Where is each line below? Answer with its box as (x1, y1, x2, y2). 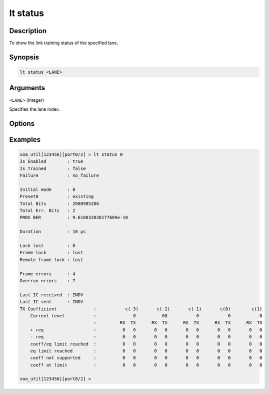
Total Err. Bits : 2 (19, 208, 75, 214)
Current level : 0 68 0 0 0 (30, 313, 262, 318)
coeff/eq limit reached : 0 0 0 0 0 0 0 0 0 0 (30, 341, 262, 347)
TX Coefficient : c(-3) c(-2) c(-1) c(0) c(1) (19, 306, 262, 312)
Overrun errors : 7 (19, 278, 75, 283)
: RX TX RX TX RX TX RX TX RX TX (93, 320, 262, 326)
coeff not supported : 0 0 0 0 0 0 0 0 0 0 (30, 355, 262, 361)
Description (9, 27, 47, 35)
